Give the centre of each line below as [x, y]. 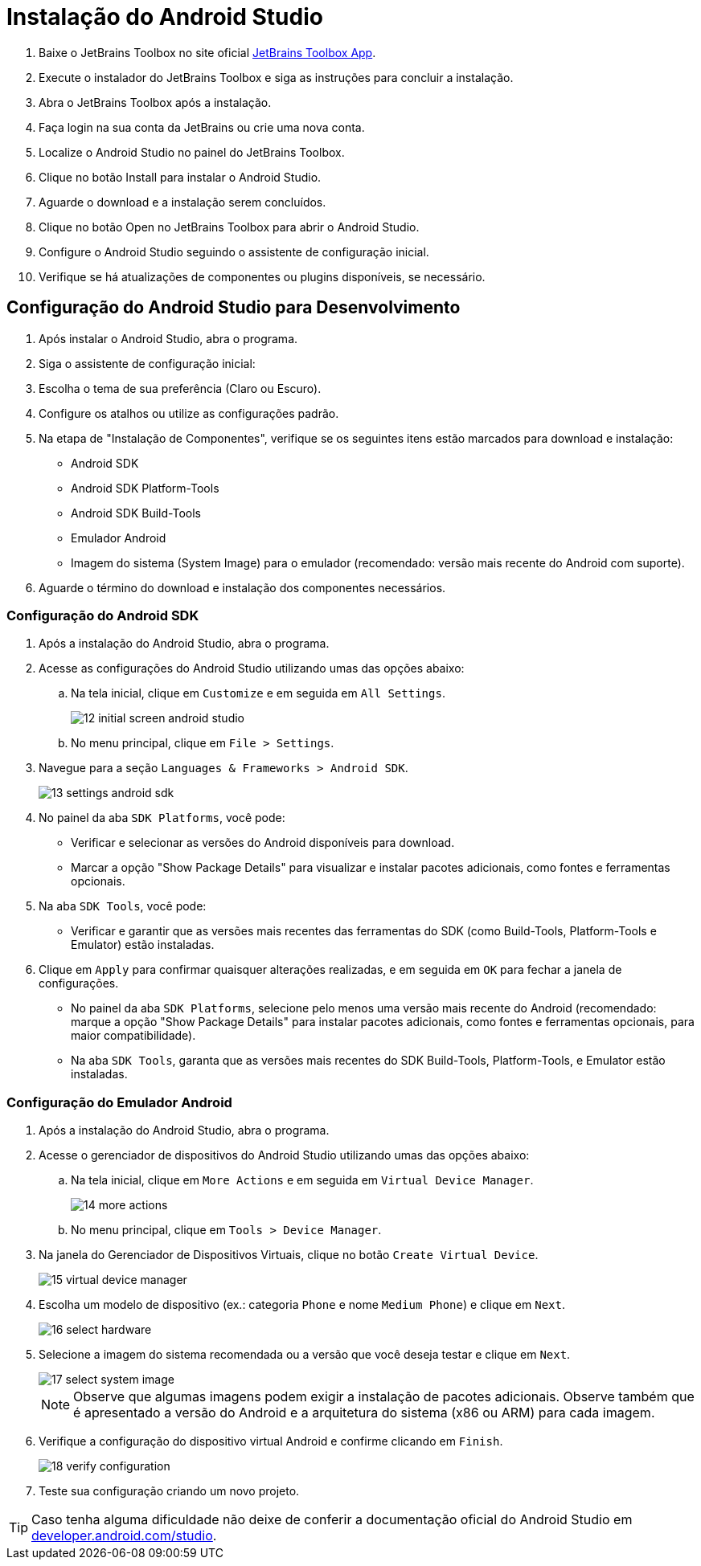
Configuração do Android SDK [103, 615]
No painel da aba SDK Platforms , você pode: [162, 818]
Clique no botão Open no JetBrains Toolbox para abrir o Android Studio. [229, 227]
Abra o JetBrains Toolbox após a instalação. [155, 102]
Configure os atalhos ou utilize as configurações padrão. [189, 413]
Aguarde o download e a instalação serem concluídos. [182, 202]
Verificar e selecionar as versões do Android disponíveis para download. [263, 843]
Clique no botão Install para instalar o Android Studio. [180, 177]
